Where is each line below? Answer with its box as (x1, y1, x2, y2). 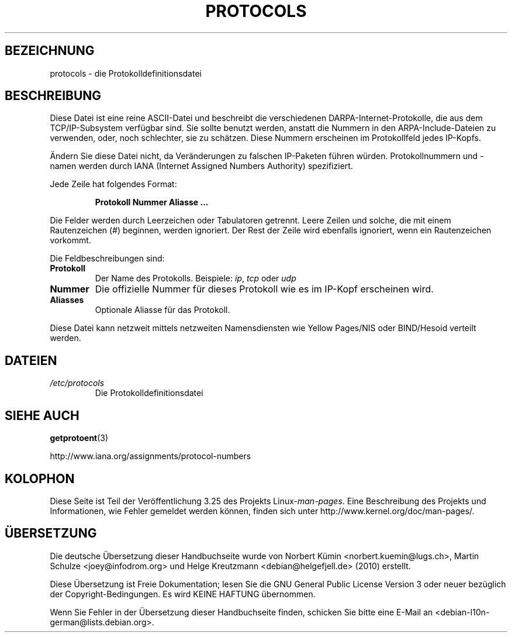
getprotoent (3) (50, 433, 109, 443)
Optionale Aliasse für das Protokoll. (95, 305, 230, 315)
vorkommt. (50, 235, 91, 246)
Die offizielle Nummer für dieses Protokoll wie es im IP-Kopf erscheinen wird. (95, 283, 434, 295)
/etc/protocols (50, 378, 105, 388)
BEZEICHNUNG (5, 43, 95, 58)
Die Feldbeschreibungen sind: (50, 253, 165, 264)
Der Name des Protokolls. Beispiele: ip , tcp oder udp (95, 273, 296, 284)
